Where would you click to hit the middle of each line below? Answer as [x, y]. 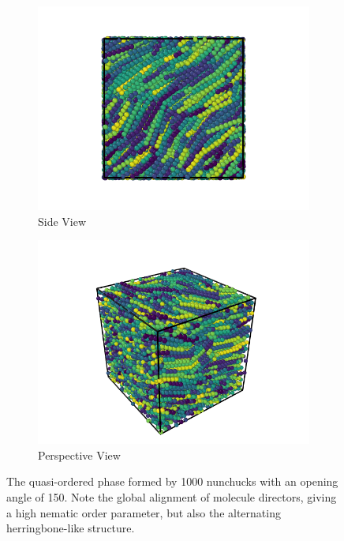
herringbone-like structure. [71, 528]
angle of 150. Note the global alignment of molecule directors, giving [172, 496]
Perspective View [79, 455]
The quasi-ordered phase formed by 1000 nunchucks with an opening [172, 481]
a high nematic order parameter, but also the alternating [144, 512]
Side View [62, 221]
